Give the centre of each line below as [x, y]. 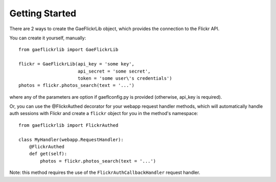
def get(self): [48, 154]
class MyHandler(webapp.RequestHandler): [71, 140]
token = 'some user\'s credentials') [125, 78]
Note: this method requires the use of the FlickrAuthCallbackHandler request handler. [105, 173]
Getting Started [43, 13]
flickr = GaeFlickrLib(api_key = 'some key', [77, 64]
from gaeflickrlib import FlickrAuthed [68, 125]
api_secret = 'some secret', [114, 71]
